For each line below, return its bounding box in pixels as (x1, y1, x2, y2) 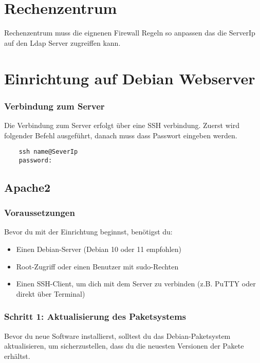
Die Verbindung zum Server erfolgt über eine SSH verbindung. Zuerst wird (4, 119, 239, 130)
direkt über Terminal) (16, 288, 85, 299)
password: (18, 156, 52, 164)
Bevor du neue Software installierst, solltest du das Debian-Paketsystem (4, 330, 231, 341)
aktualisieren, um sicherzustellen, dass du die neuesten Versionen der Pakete (4, 340, 244, 351)
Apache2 (4, 179, 51, 195)
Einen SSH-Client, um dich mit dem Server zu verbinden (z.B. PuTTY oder (16, 278, 256, 289)
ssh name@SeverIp (18, 148, 78, 156)
